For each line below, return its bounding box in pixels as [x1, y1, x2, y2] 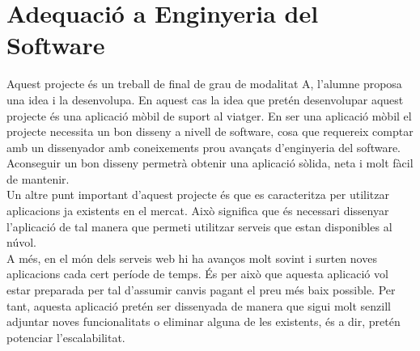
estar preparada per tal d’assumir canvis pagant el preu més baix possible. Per [6, 281, 396, 298]
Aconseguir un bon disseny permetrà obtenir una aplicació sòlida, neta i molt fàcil [6, 154, 414, 171]
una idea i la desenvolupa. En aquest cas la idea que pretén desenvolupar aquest [6, 91, 404, 108]
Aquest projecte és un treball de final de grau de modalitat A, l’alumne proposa [6, 75, 402, 92]
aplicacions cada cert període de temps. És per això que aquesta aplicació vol [6, 265, 388, 282]
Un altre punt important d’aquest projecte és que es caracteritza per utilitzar [6, 186, 390, 203]
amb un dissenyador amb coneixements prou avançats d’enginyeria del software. [6, 138, 401, 155]
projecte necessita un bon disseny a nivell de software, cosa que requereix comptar [6, 123, 414, 140]
